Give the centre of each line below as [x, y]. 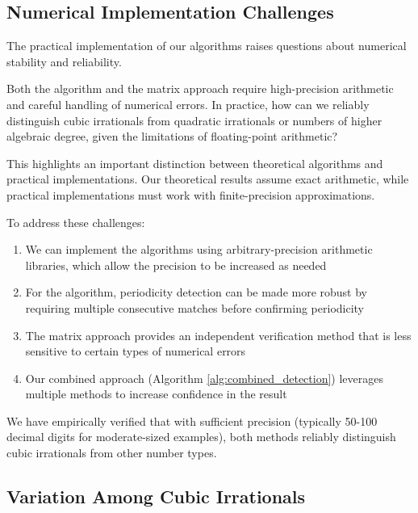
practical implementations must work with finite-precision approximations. [191, 194]
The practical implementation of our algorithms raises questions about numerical [207, 46]
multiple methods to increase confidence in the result [156, 394]
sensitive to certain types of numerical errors [136, 351]
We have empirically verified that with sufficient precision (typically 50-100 [192, 420]
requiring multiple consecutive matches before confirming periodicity [194, 307]
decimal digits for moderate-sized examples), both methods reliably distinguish [201, 437]
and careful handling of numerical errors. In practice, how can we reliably [188, 104]
